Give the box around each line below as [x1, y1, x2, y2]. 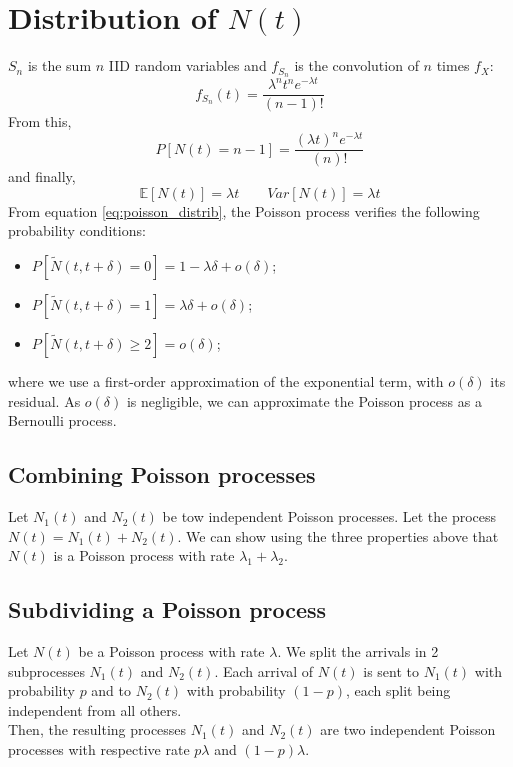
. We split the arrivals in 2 [277, 641, 439, 662]
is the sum [27, 55, 92, 76]
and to [91, 680, 132, 701]
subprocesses [8, 660, 85, 681]
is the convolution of [294, 55, 419, 76]
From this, [8, 111, 72, 132]
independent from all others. [8, 699, 182, 720]
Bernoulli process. [8, 410, 117, 431]
